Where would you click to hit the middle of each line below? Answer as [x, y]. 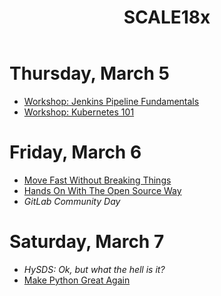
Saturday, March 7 [87, 242]
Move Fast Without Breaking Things [97, 180]
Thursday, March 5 [89, 73]
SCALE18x [167, 17]
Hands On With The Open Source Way [102, 190]
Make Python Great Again [77, 280]
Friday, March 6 [75, 152]
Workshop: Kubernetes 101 [79, 112]
